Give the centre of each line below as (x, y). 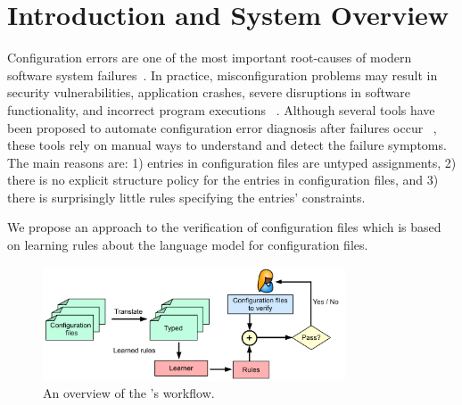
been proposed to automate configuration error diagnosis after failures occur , (222, 127)
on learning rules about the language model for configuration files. (188, 245)
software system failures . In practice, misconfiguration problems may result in (223, 74)
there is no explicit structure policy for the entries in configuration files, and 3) (223, 180)
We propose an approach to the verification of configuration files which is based (224, 227)
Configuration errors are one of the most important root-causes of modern (210, 58)
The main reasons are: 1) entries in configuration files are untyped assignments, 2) (232, 162)
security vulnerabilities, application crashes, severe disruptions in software (209, 92)
